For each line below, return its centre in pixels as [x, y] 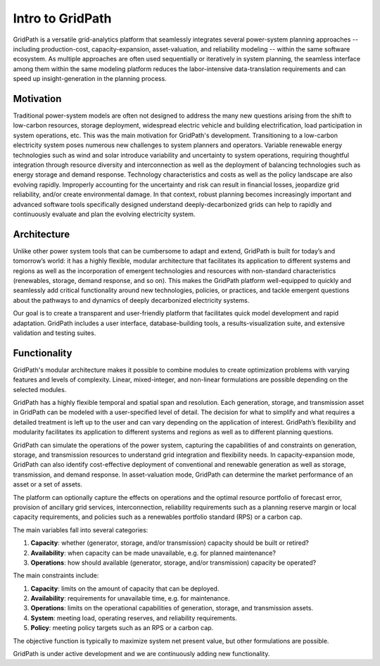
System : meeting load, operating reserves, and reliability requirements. [134, 618]
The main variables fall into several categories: [81, 530]
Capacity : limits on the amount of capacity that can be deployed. [125, 589]
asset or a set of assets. [47, 484]
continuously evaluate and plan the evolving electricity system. [104, 214]
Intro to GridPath [62, 18]
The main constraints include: [56, 576]
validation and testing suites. [55, 333]
